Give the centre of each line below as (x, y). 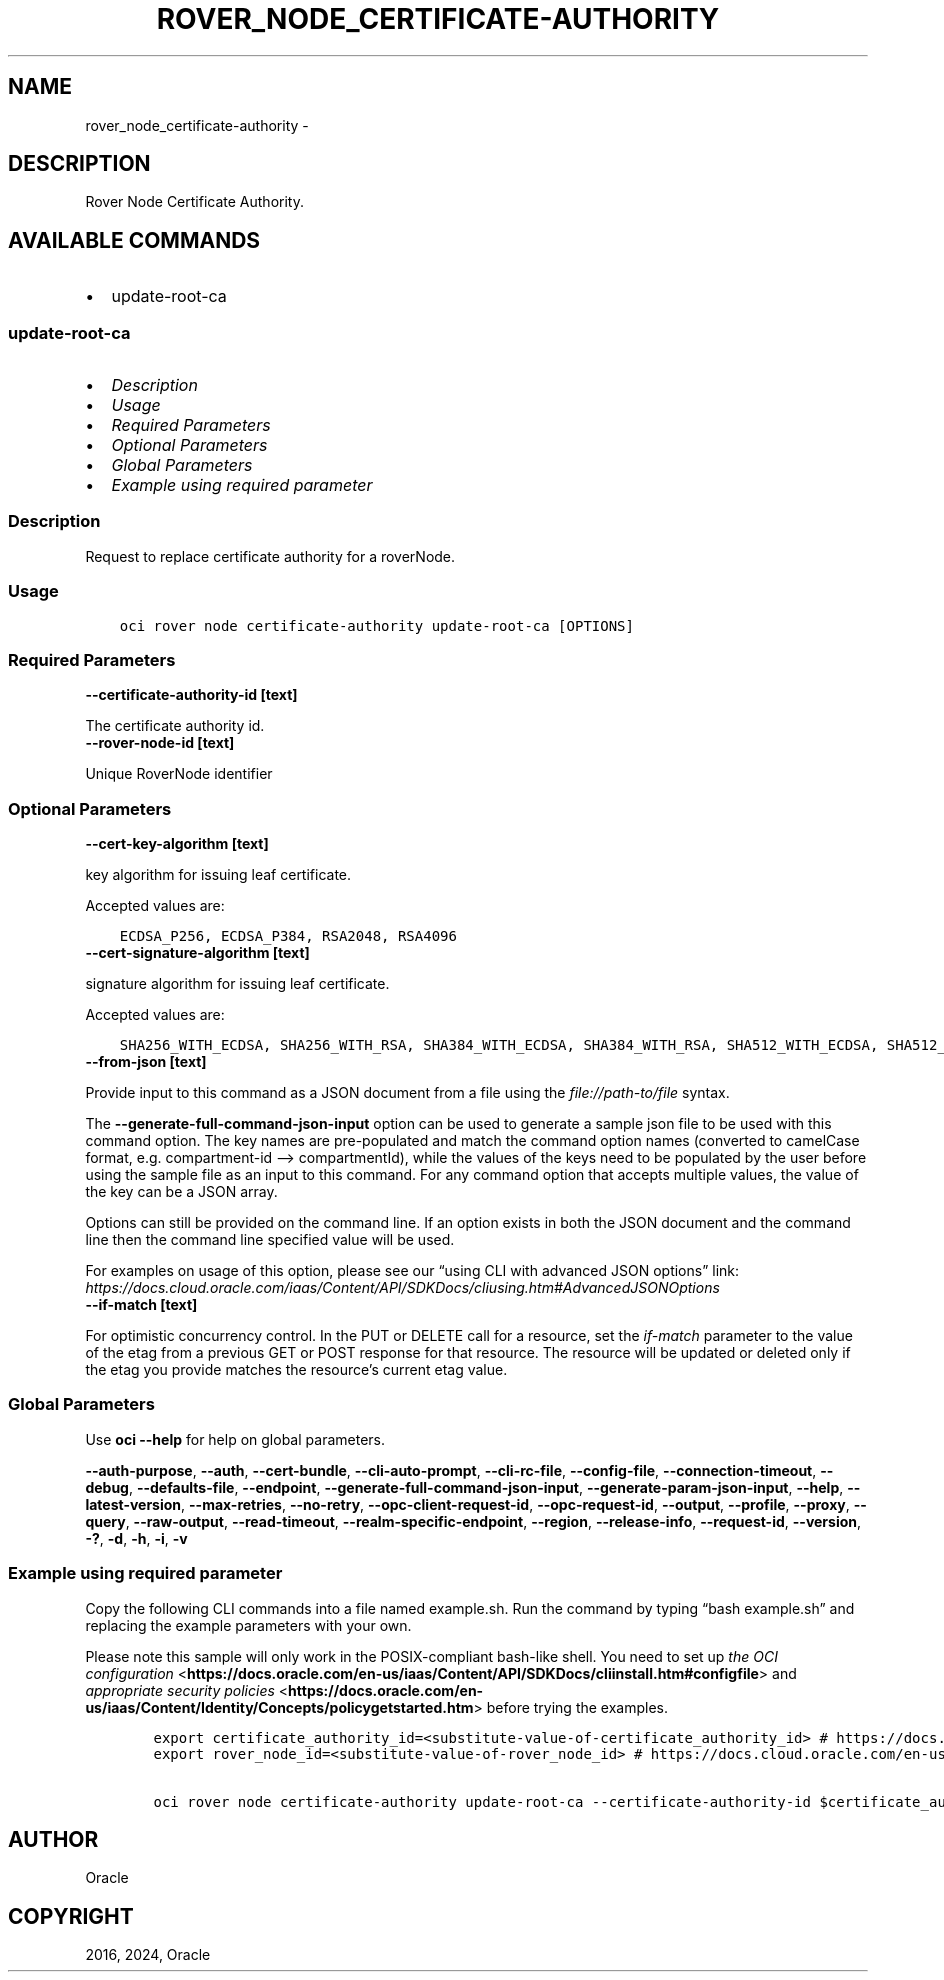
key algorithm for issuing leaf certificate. (218, 875)
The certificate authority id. (175, 726)
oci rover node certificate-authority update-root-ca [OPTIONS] (376, 625)
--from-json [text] (146, 1062)
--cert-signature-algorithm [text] (197, 953)
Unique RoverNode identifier (179, 774)
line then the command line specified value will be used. (270, 1240)
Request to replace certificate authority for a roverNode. (270, 556)
